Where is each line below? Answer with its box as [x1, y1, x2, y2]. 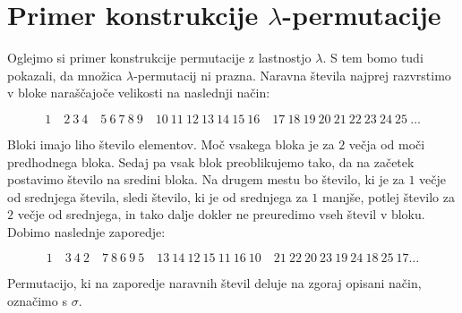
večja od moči [348, 134, 425, 153]
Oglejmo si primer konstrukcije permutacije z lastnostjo [7, 48, 312, 67]
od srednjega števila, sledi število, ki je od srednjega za [7, 187, 308, 206]
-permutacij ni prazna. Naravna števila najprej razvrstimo [133, 65, 451, 84]
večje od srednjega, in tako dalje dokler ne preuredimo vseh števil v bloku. [17, 205, 425, 224]
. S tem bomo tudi [322, 48, 423, 67]
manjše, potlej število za [322, 187, 455, 206]
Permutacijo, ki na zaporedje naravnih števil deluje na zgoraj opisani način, [7, 274, 422, 292]
